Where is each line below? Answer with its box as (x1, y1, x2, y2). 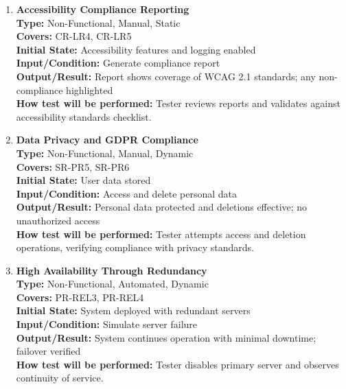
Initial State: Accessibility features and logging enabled (16, 42, 256, 56)
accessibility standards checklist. (16, 109, 152, 123)
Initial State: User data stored (16, 173, 151, 187)
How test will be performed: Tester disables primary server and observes (16, 357, 339, 371)
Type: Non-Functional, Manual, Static (16, 15, 181, 30)
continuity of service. (16, 370, 104, 385)
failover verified (16, 344, 81, 358)
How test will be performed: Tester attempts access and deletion (16, 226, 306, 241)
